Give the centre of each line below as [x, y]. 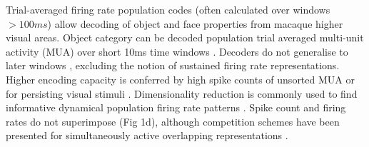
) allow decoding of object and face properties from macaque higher [195, 23]
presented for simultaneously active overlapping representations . [147, 135]
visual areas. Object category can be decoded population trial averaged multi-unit [185, 37]
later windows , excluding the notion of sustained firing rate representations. [173, 65]
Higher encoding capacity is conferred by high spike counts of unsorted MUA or [180, 79]
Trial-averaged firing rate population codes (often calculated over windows [168, 9]
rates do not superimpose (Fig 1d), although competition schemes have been [173, 121]
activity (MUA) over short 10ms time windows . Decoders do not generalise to [177, 51]
